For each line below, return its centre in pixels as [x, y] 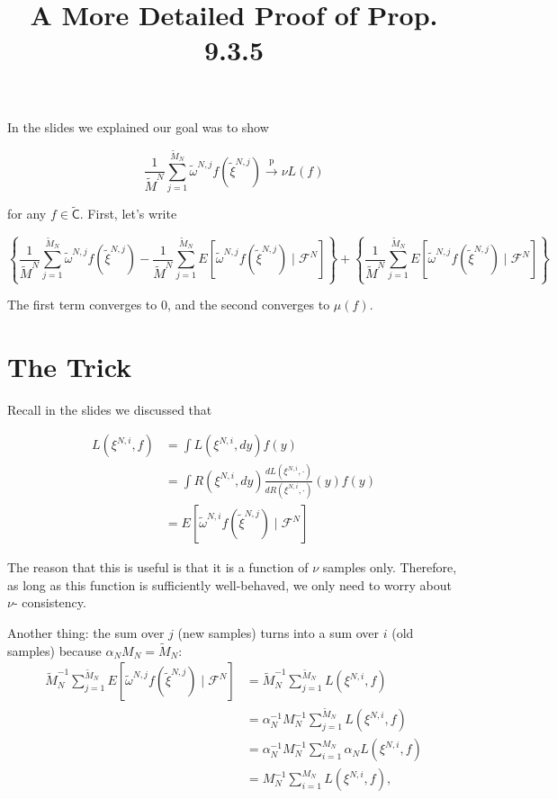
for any [27, 214]
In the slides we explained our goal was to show [138, 126]
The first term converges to [82, 305]
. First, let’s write [128, 214]
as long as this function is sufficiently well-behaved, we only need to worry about [229, 584]
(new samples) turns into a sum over [278, 632]
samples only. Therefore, [390, 567]
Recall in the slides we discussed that [110, 409]
